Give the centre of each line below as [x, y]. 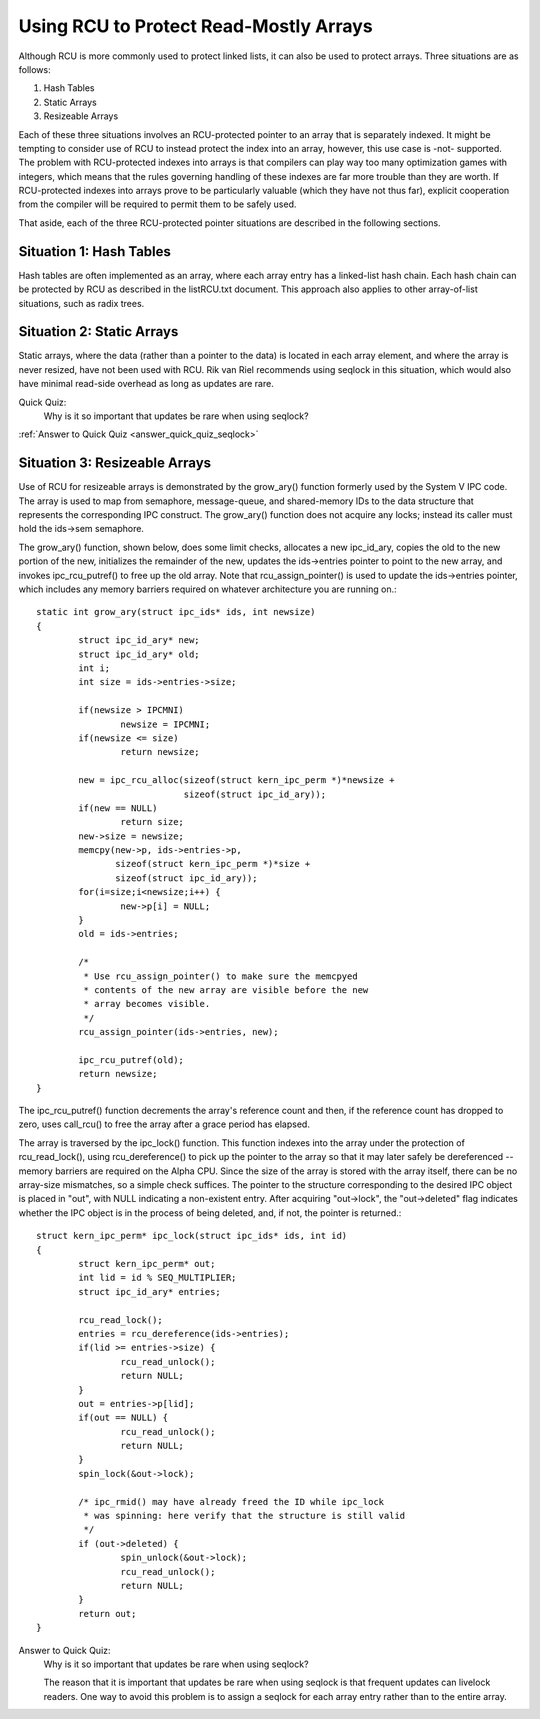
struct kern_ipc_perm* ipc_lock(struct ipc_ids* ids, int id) [192, 1236]
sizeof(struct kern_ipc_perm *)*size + [213, 864]
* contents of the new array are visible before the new [226, 989]
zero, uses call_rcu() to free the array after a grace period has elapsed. [164, 1124]
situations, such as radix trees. [81, 303]
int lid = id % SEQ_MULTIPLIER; [157, 1278]
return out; [107, 1613]
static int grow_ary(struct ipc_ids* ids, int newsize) [176, 612]
